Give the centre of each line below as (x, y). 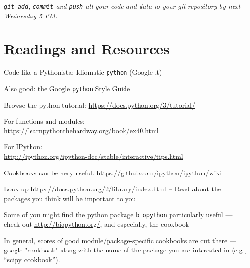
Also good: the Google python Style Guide (67, 88)
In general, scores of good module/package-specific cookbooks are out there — (120, 240)
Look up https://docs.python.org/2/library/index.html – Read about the (112, 189)
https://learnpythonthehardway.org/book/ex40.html (81, 130)
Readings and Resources (87, 49)
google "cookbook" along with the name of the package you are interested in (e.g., (125, 250)
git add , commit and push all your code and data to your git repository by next (122, 6)
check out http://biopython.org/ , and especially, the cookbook (97, 224)
